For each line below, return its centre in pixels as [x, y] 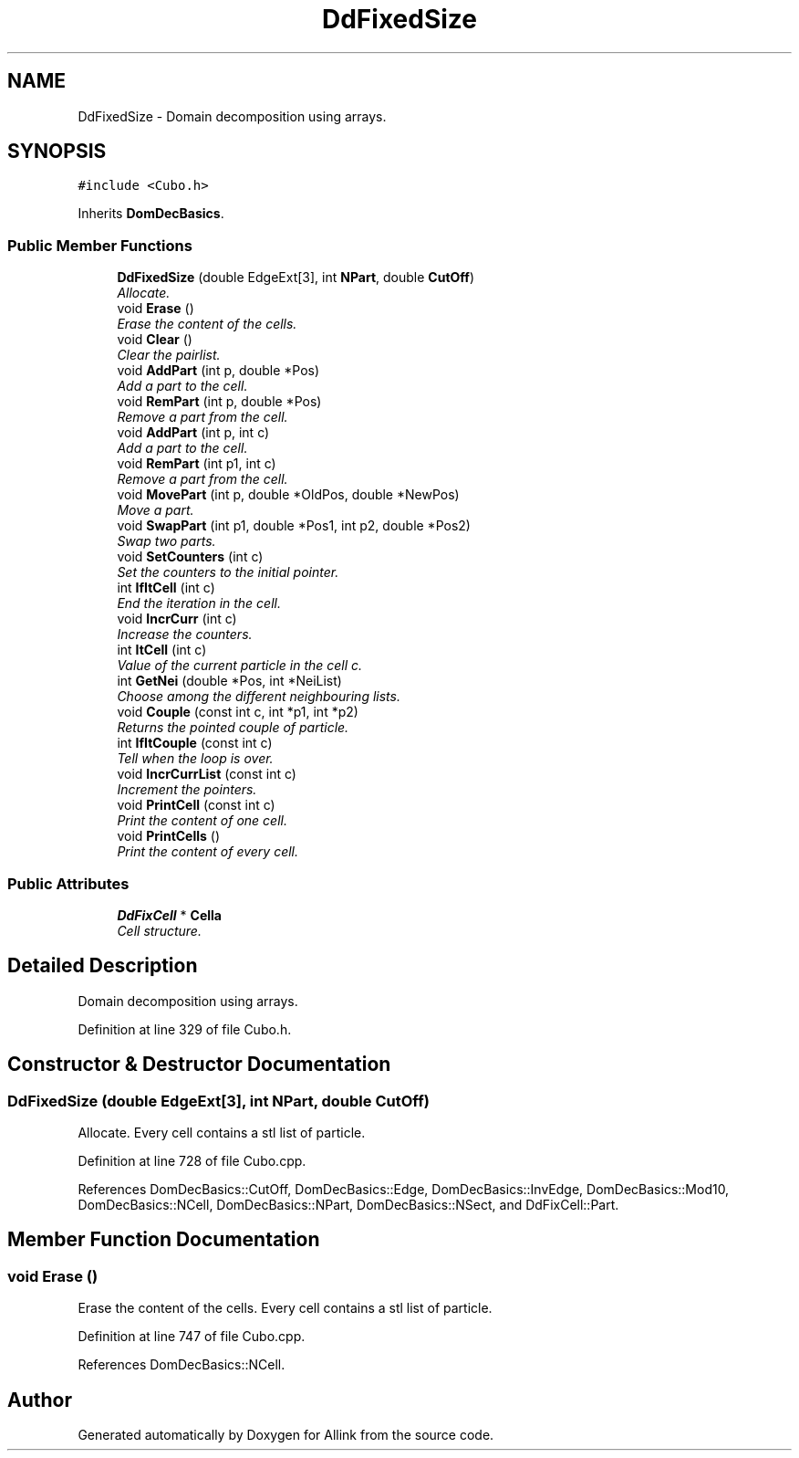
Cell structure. [159, 930]
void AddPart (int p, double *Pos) [218, 371]
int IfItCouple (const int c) [195, 743]
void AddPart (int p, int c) [193, 433]
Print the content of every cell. [208, 852]
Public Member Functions [100, 245]
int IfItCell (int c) [166, 588]
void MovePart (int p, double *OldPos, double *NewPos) [288, 495]
